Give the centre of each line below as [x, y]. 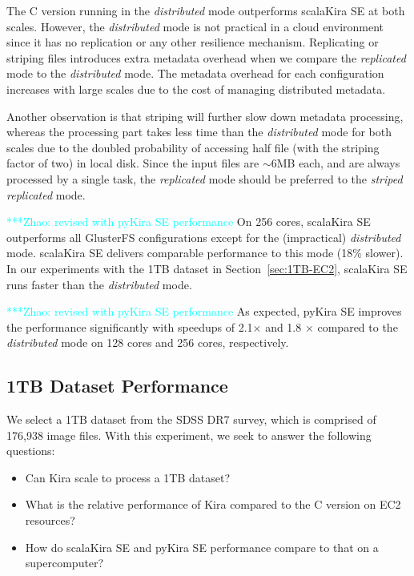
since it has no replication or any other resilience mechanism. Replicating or [193, 42]
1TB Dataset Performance [117, 386]
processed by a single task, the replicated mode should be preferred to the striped [205, 178]
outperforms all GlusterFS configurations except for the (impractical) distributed [204, 237]
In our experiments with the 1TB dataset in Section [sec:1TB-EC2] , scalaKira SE [207, 268]
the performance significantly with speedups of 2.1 [130, 326]
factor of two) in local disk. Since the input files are [133, 163]
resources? [50, 520]
